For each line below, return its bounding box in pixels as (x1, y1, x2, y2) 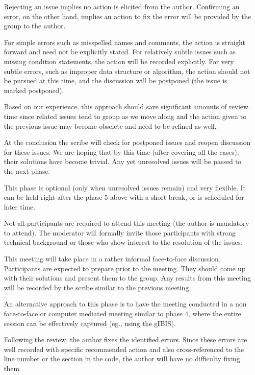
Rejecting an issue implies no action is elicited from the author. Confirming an (4, 1, 240, 11)
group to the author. (4, 21, 66, 31)
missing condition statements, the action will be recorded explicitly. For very (4, 56, 234, 66)
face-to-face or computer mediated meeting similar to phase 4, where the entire (4, 308, 241, 319)
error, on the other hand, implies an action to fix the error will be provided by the (4, 11, 251, 21)
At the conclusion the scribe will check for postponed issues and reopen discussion (4, 137, 251, 147)
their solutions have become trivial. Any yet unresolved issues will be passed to (4, 156, 242, 166)
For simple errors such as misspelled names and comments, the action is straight (4, 37, 245, 47)
